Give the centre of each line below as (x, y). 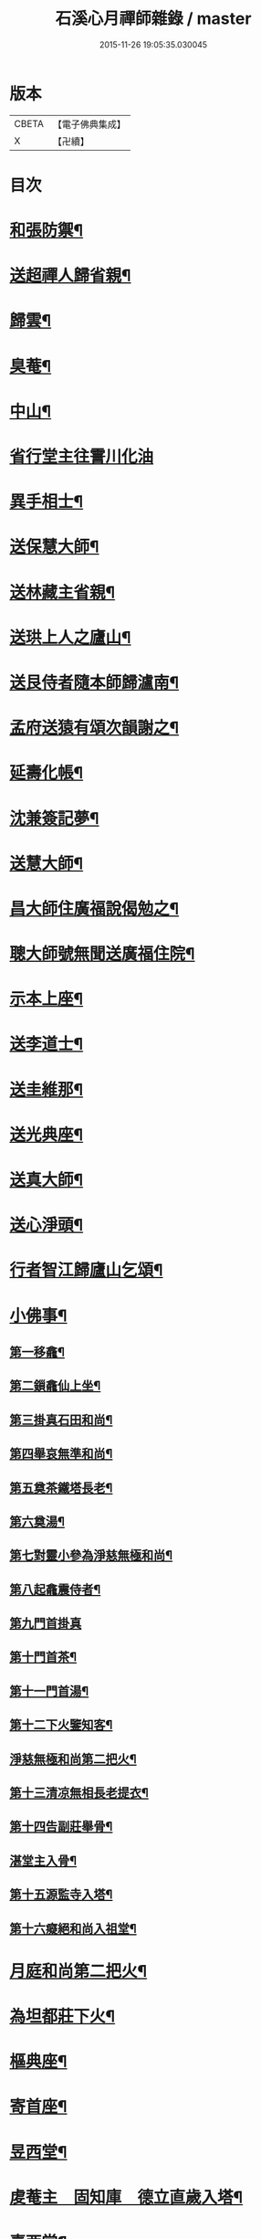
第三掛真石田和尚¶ (61, 1420)
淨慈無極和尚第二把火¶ (73, 1759)
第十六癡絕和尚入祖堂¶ (73, 1928)
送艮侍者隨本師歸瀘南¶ (94, 682)
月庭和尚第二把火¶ (78, 1971)
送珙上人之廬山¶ (70, 637)
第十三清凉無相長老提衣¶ (79, 1793)
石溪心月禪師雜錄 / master (153, 19)
